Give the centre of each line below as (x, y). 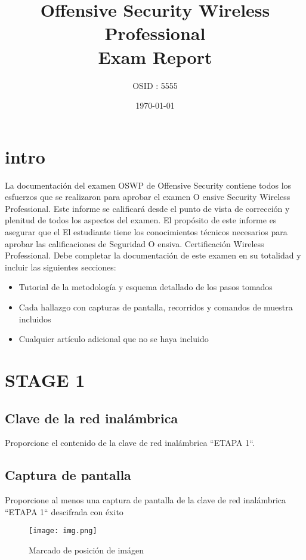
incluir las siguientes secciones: (61, 267)
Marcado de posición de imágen (86, 550)
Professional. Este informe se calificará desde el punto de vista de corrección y (147, 208)
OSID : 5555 (155, 85)
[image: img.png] (63, 531)
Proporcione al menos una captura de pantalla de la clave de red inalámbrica (146, 500)
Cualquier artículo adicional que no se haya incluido (114, 339)
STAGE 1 (45, 379)
